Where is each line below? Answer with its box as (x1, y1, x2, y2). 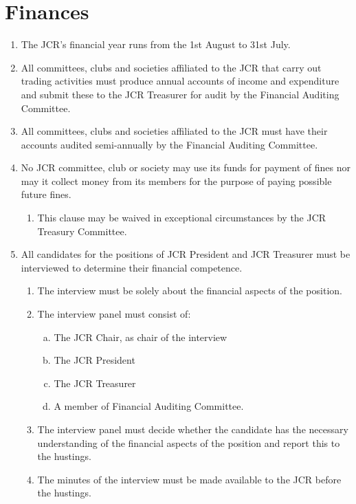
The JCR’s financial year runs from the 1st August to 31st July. (21, 37, 291, 52)
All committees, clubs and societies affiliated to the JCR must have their (21, 124, 328, 138)
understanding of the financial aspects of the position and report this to (37, 435, 340, 450)
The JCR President (54, 353, 135, 367)
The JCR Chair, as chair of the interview (54, 329, 227, 344)
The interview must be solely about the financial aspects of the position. (37, 283, 342, 298)
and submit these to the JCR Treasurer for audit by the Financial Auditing (21, 87, 340, 101)
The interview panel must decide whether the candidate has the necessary (37, 422, 348, 436)
